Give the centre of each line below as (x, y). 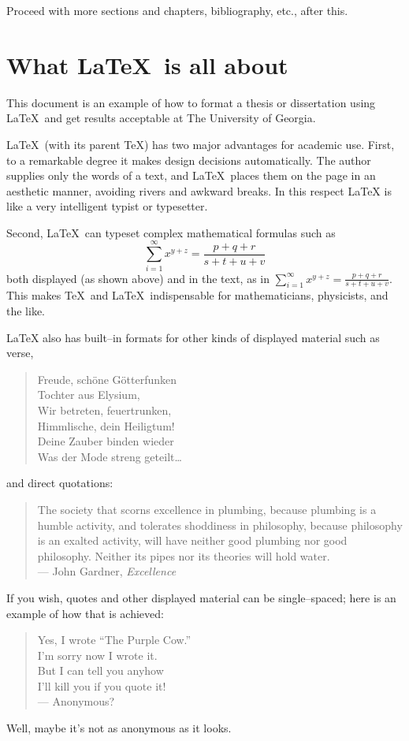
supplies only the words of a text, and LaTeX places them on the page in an (191, 175)
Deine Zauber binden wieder (106, 441)
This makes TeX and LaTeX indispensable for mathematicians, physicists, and (197, 295)
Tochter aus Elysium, (89, 395)
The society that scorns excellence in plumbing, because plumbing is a (207, 509)
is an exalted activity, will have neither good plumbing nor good (192, 540)
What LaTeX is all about (147, 64)
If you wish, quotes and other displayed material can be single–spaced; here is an (201, 597)
